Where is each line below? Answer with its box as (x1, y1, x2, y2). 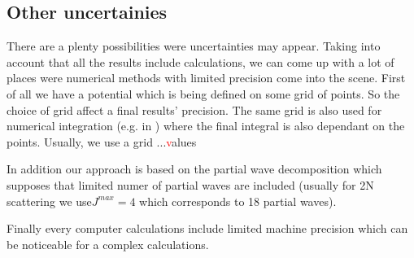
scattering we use (7, 192, 92, 209)
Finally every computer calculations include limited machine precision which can (7, 220, 408, 237)
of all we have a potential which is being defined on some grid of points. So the (7, 85, 400, 102)
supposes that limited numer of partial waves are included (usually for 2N (7, 176, 374, 193)
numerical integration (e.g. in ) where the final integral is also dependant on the (7, 117, 405, 134)
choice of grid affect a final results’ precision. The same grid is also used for (7, 101, 382, 118)
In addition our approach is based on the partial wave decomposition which (7, 160, 382, 177)
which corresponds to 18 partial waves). (139, 192, 337, 209)
